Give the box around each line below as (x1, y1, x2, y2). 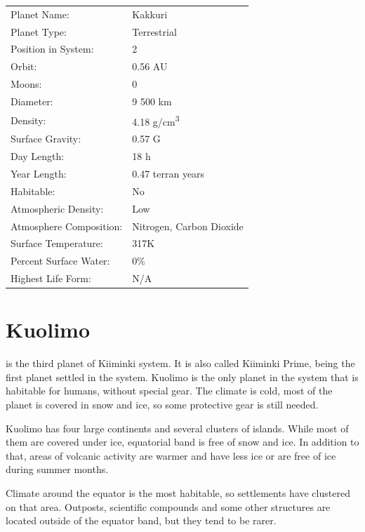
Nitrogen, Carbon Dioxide (132, 218, 244, 233)
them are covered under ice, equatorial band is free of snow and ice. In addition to (6, 434, 359, 449)
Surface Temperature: (11, 236, 103, 251)
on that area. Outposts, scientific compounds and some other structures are (6, 499, 331, 514)
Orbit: (11, 59, 37, 74)
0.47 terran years (132, 166, 205, 180)
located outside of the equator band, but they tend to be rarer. (6, 513, 277, 528)
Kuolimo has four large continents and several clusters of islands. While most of (6, 420, 349, 435)
